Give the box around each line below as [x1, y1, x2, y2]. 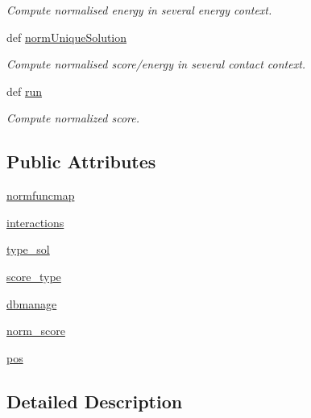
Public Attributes [6, 149, 156, 174]
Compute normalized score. [6, 110, 139, 126]
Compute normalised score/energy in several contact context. [6, 56, 306, 72]
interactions [6, 213, 64, 230]
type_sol [6, 241, 50, 258]
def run [6, 82, 43, 99]
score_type [6, 267, 61, 284]
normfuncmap [6, 187, 75, 204]
